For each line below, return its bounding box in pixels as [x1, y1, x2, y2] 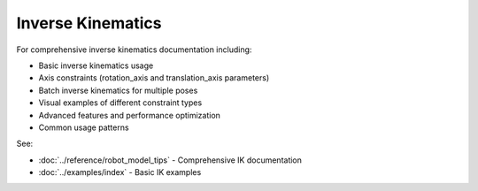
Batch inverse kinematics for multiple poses [38, 85, 198, 95]
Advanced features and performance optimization [38, 110, 221, 120]
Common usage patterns [38, 122, 129, 133]
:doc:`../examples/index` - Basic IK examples [38, 167, 202, 178]
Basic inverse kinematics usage [38, 60, 154, 71]
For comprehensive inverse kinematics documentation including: [16, 44, 252, 55]
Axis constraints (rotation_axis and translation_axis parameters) [38, 73, 270, 83]
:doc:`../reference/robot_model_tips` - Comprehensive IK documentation [38, 155, 303, 165]
